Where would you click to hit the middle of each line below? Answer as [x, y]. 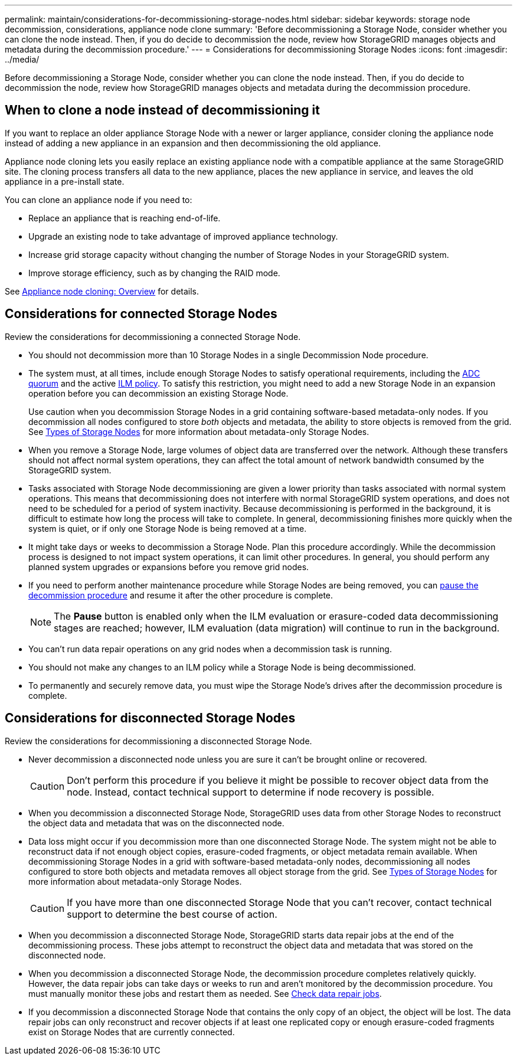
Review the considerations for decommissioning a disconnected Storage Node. [158, 741]
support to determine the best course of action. [172, 914]
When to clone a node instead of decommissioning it [162, 110]
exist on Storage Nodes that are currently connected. [132, 1032]
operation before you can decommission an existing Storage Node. [158, 393]
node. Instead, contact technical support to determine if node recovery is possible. [251, 792]
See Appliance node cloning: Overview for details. [102, 291]
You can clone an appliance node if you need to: [99, 199]
